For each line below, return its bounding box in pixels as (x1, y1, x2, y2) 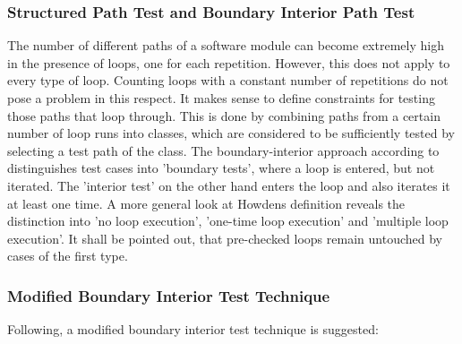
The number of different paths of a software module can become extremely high (7, 36, 444, 55)
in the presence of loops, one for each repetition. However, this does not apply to (7, 53, 450, 72)
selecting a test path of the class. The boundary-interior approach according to (7, 141, 440, 159)
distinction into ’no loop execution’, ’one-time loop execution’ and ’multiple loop (7, 211, 449, 230)
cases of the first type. (7, 246, 128, 265)
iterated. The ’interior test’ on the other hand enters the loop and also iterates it (7, 176, 450, 194)
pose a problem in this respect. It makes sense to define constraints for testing (7, 89, 435, 107)
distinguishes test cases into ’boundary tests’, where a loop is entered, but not (7, 159, 435, 177)
